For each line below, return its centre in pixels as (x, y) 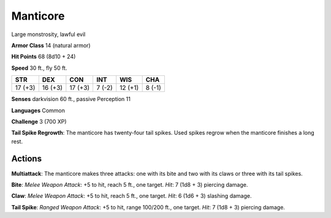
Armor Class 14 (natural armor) (51, 45)
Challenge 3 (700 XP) (39, 121)
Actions (27, 159)
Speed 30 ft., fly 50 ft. (39, 68)
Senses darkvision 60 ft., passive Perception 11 (71, 99)
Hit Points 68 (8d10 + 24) (44, 57)
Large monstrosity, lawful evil (48, 34)
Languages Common (38, 110)
